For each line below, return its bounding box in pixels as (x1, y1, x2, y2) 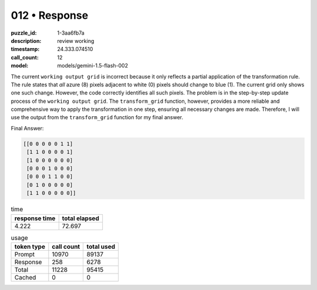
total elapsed (62, 214, 99, 222)
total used (86, 242, 116, 251)
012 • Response (11, 9, 89, 22)
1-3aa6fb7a (57, 29, 85, 36)
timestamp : (11, 46, 40, 53)
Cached (14, 273, 36, 281)
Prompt (14, 250, 35, 258)
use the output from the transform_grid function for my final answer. (11, 114, 183, 121)
